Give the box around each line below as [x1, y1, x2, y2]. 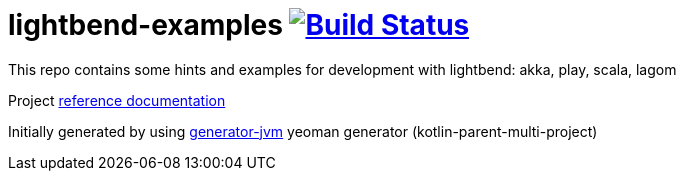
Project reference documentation [8, 91, 226, 109]
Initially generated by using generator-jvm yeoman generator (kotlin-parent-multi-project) [8, 122, 598, 140]
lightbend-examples [8, 8, 283, 42]
